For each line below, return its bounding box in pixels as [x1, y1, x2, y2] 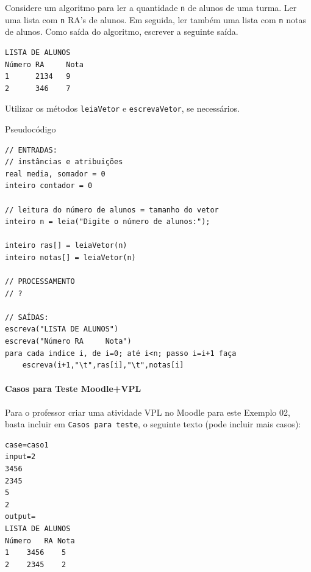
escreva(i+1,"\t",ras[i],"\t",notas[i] [22, 361, 184, 370]
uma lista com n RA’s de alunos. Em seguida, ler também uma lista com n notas [5, 13, 306, 26]
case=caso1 [5, 440, 49, 449]
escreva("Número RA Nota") [5, 337, 132, 346]
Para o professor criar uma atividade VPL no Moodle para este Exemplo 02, [5, 405, 290, 418]
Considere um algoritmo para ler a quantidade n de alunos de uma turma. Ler [5, 1, 297, 13]
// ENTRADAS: [5, 145, 57, 154]
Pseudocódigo [5, 122, 56, 135]
